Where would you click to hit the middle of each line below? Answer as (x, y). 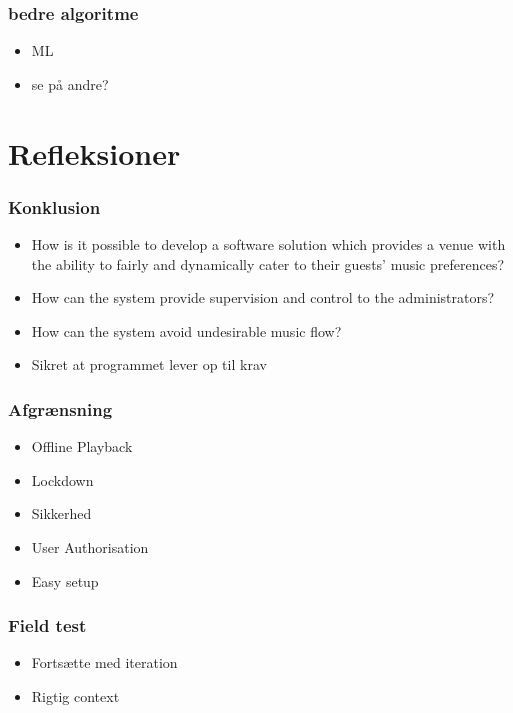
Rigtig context (75, 695)
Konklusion (54, 206)
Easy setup (65, 580)
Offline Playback (82, 446)
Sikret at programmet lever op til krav (149, 364)
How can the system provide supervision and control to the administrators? (263, 297)
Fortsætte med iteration (104, 662)
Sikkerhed (61, 513)
